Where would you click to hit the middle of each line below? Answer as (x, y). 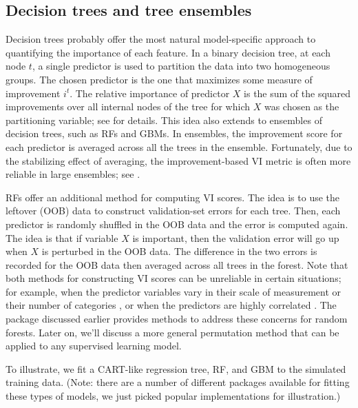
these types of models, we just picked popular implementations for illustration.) (173, 396)
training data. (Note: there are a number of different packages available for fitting (178, 382)
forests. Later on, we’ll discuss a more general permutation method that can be (172, 332)
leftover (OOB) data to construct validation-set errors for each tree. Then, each (173, 211)
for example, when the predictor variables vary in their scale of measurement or (173, 291)
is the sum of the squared (297, 93)
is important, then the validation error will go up (236, 237)
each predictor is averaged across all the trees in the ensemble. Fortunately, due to (179, 146)
